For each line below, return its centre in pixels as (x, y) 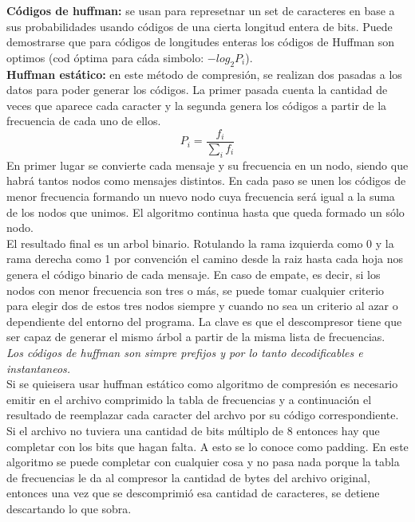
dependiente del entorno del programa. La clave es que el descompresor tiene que (204, 321)
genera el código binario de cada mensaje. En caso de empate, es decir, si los (194, 274)
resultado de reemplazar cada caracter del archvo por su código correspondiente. (203, 415)
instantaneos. (39, 368)
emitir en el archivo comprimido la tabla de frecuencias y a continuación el (189, 399)
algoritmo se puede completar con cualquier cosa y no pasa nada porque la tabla (203, 462)
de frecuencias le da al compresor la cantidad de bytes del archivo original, (188, 477)
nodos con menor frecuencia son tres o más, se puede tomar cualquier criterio (196, 290)
